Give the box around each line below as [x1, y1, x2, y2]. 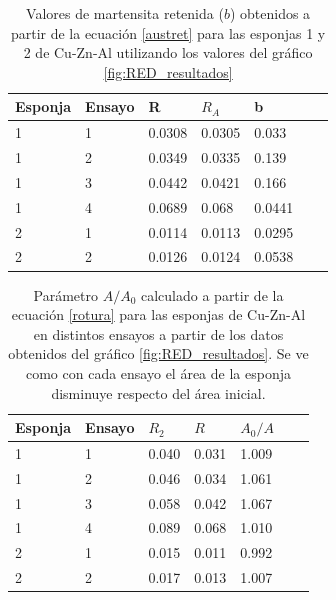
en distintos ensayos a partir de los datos [33, 323, 284, 344]
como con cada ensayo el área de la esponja [25, 362, 291, 383]
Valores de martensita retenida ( [26, 3, 224, 23]
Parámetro [33, 284, 98, 305]
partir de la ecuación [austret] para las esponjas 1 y [10, 22, 326, 43]
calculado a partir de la [140, 284, 284, 305]
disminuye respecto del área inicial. [51, 382, 266, 403]
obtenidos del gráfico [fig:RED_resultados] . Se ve [8, 343, 309, 364]
